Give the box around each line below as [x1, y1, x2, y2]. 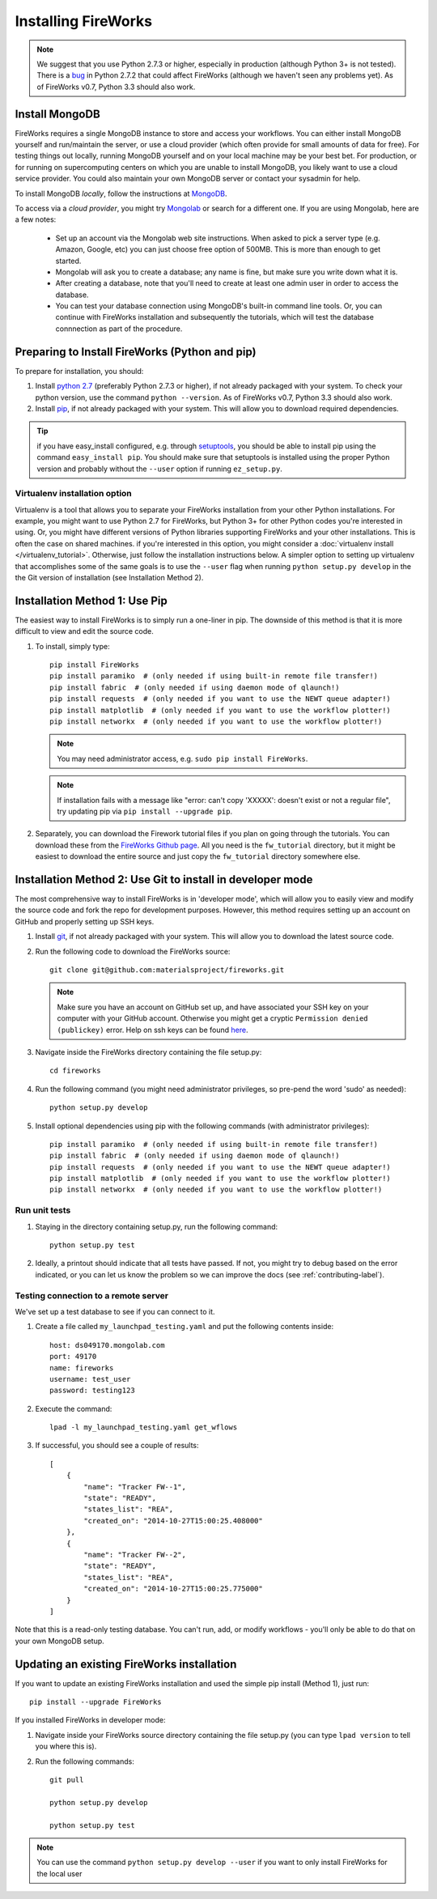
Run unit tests [15, 1204, 71, 1216]
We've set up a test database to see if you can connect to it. [15, 1306, 215, 1316]
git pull [49, 1775, 84, 1784]
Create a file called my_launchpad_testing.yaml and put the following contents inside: [35, 1322, 334, 1332]
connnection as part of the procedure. [55, 324, 183, 333]
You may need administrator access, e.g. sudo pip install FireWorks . [57, 754, 308, 763]
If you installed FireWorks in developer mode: [15, 1715, 166, 1725]
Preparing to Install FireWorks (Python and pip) [15, 345, 257, 359]
